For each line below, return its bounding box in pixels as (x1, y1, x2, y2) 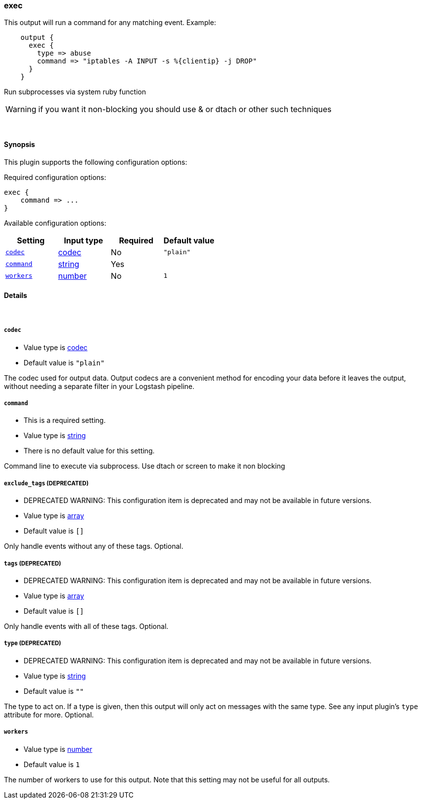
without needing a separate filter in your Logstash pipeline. (4, 382, 195, 390)
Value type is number (24, 744, 92, 753)
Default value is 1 (24, 760, 80, 769)
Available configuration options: (4, 218, 106, 227)
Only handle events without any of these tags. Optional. (4, 542, 183, 551)
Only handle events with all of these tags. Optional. (4, 622, 169, 630)
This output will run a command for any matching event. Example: (4, 18, 216, 27)
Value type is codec (24, 343, 88, 352)
